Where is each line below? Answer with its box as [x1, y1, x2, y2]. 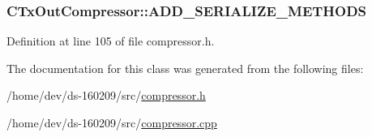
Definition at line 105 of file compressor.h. [6, 32, 215, 49]
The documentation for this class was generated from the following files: [6, 59, 364, 76]
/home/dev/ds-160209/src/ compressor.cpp [6, 114, 217, 131]
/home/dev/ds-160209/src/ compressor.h [6, 87, 206, 104]
